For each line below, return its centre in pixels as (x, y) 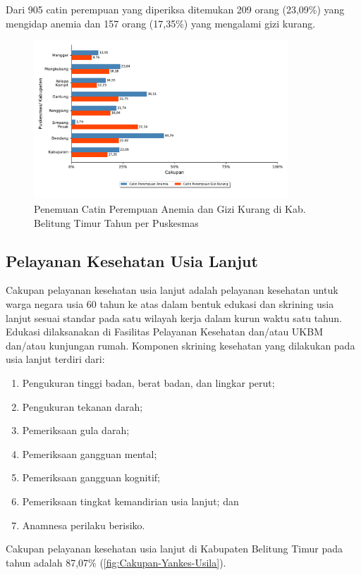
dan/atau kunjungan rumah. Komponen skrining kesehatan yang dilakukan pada (180, 345)
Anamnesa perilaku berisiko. (84, 525)
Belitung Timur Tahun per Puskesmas (116, 222)
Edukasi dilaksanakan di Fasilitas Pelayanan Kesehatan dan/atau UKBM (165, 332)
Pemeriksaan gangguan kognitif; (91, 477)
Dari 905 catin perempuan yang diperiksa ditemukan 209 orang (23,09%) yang (175, 9)
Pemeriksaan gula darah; (76, 430)
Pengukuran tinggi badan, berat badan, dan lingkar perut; (148, 382)
